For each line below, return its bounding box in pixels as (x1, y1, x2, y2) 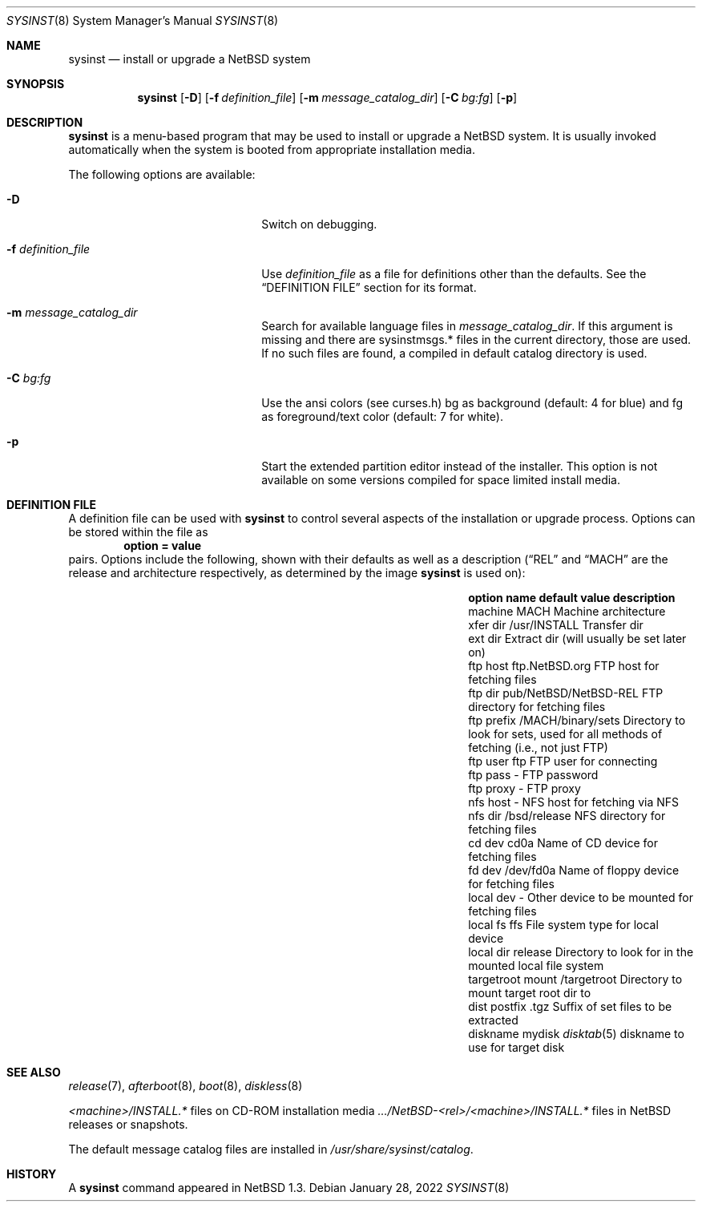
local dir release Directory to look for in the (468, 945, 694, 959)
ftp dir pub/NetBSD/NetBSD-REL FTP (468, 686, 664, 700)
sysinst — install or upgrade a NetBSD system (68, 52, 311, 66)
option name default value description (468, 591, 676, 604)
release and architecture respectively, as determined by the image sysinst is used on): (68, 566, 526, 580)
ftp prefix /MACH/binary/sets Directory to (468, 713, 686, 727)
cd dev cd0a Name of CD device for (468, 836, 658, 850)
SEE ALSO (6, 1065, 61, 1079)
